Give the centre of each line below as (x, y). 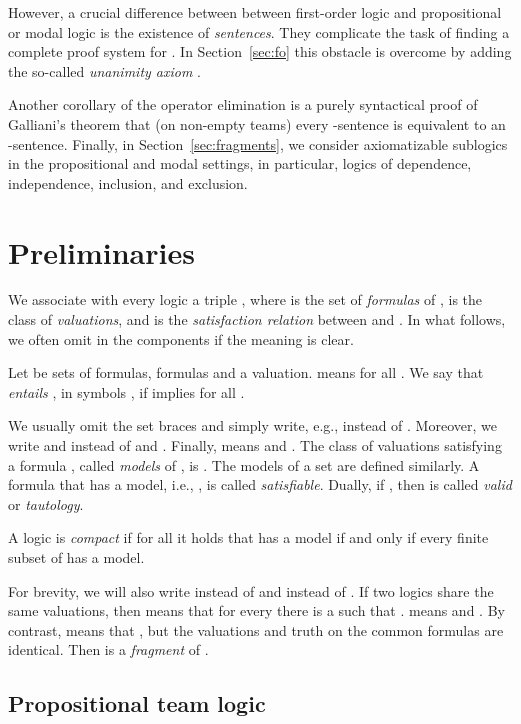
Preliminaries (101, 251)
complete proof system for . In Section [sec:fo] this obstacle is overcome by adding (260, 51)
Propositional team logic (137, 703)
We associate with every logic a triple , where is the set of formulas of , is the (245, 299)
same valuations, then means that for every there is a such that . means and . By (256, 610)
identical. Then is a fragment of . (108, 649)
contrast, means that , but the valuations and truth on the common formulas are (256, 629)
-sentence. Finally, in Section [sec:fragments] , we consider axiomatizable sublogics (258, 143)
